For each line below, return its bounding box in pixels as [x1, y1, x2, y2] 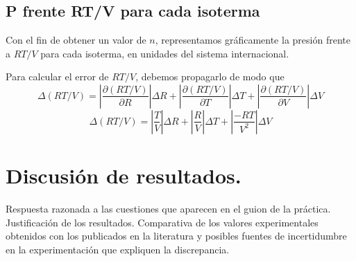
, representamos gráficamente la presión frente [155, 33, 350, 47]
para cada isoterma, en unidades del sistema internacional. [40, 46, 289, 60]
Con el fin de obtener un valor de [6, 33, 146, 47]
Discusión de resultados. [6, 161, 241, 190]
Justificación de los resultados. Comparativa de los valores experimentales [6, 215, 319, 229]
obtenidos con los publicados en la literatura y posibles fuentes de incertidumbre [6, 228, 347, 243]
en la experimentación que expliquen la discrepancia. [6, 242, 230, 256]
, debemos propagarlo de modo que [135, 69, 285, 84]
